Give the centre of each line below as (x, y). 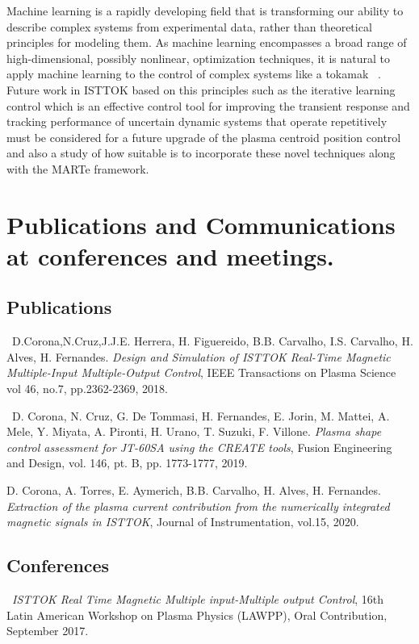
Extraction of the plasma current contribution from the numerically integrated (198, 506)
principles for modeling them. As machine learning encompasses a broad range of (207, 42)
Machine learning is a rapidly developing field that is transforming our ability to (205, 10)
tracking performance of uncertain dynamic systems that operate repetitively (197, 121)
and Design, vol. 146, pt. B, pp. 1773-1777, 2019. (127, 463)
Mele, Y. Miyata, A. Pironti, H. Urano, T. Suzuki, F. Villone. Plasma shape (194, 431)
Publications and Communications (201, 224)
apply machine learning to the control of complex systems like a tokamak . (194, 74)
